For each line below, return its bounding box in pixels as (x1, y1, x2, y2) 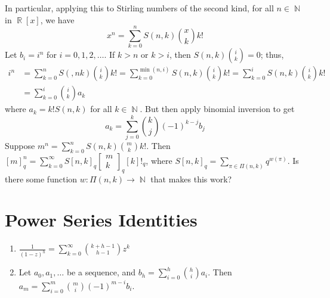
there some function (5, 172, 78, 185)
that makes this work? (150, 172, 232, 185)
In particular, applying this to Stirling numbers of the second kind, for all (5, 2, 274, 14)
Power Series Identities (5, 207, 198, 232)
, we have (40, 13, 75, 26)
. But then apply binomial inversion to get (140, 103, 295, 115)
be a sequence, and (66, 266, 136, 278)
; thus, (260, 48, 284, 61)
